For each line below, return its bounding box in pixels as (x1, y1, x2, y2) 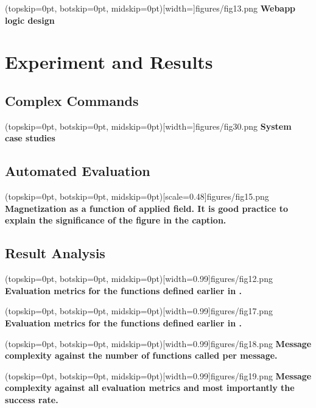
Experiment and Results (5, 49, 213, 74)
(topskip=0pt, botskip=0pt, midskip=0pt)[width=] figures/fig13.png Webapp (5, 2, 296, 14)
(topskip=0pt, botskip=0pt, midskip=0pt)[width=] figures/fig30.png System (5, 119, 292, 132)
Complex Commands (5, 91, 139, 110)
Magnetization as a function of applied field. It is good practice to (5, 202, 289, 214)
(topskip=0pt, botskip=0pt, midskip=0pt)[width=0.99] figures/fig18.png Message (5, 337, 312, 350)
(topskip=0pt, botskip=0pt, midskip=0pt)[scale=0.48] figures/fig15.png (5, 190, 269, 203)
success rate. (5, 393, 58, 406)
